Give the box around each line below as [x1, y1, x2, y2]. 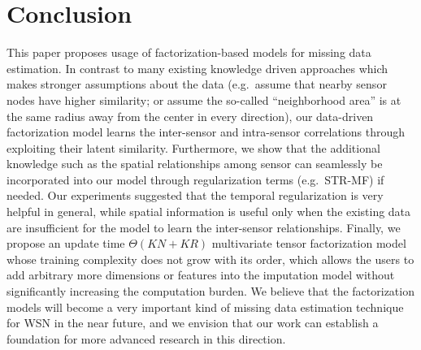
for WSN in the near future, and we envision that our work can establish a [7, 314, 379, 331]
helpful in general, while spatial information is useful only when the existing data [7, 203, 411, 220]
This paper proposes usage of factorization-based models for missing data [7, 44, 371, 61]
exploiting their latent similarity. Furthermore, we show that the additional [7, 139, 380, 156]
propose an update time [7, 235, 125, 252]
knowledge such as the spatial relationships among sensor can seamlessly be [7, 155, 383, 172]
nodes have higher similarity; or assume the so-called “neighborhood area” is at [7, 91, 401, 108]
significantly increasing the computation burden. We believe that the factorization [7, 283, 414, 300]
